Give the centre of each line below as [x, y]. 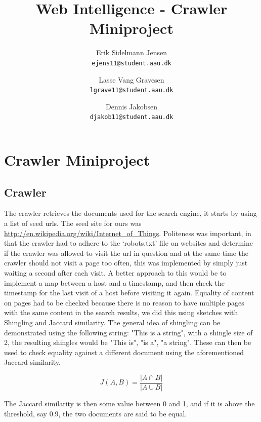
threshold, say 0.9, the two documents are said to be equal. [96, 413]
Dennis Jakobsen [132, 106]
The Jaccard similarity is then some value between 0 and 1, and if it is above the [129, 404]
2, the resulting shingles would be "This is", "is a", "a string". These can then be [128, 342]
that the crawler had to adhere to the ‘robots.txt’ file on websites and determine [128, 243]
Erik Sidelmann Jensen [132, 52]
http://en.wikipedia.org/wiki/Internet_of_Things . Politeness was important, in [128, 233]
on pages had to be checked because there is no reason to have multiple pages [124, 302]
